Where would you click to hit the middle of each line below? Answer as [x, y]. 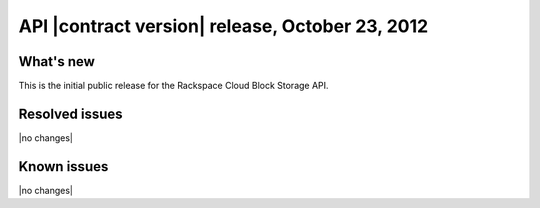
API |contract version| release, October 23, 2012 [223, 26]
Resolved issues [71, 113]
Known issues [63, 166]
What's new [56, 61]
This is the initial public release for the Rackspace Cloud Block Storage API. [173, 86]
